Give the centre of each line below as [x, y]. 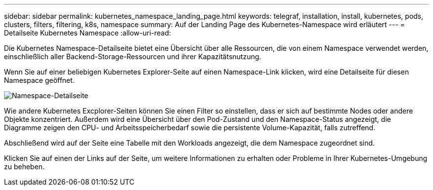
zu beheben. [24, 167]
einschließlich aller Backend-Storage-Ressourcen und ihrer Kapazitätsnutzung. [133, 57]
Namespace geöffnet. [39, 80]
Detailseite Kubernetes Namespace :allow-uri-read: [87, 33]
